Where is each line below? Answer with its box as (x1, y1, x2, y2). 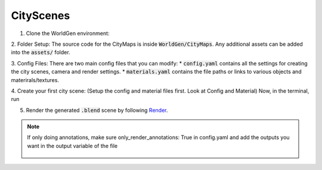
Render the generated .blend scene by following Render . (26, 106, 168, 114)
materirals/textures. (11, 76, 60, 83)
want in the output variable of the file (27, 142, 118, 149)
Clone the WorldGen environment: (26, 30, 110, 37)
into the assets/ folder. (11, 49, 71, 56)
